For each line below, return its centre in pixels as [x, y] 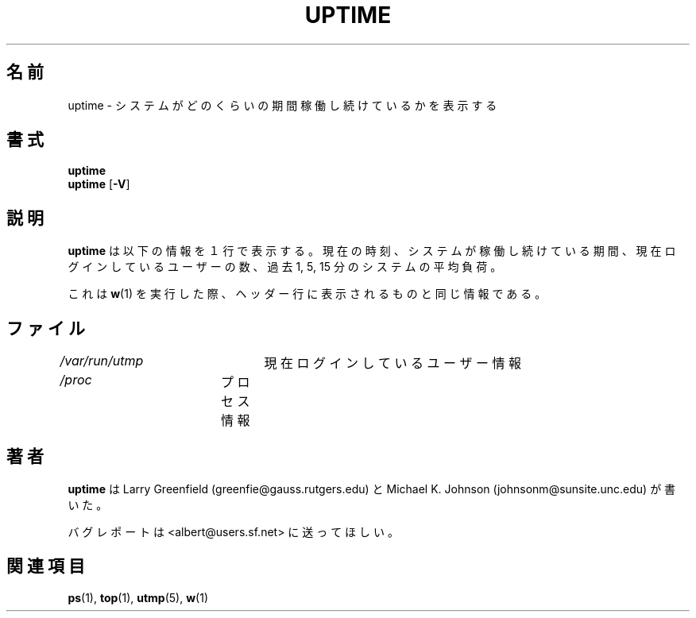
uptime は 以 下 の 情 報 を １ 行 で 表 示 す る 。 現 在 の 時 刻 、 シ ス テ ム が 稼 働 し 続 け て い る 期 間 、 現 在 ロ [372, 251]
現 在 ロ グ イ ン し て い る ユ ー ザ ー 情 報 [393, 363]
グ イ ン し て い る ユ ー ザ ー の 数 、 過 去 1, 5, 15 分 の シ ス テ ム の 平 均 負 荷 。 [285, 267]
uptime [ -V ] [99, 184]
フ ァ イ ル [46, 328]
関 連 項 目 [46, 566]
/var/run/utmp [102, 361]
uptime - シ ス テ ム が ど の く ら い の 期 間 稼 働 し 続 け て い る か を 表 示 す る [282, 105]
